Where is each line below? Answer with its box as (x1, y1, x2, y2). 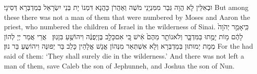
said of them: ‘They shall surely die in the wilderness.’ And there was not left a (4, 50, 244, 61)
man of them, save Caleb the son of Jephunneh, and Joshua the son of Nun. (4, 60, 235, 71)
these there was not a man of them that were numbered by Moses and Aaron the (4, 11, 250, 22)
